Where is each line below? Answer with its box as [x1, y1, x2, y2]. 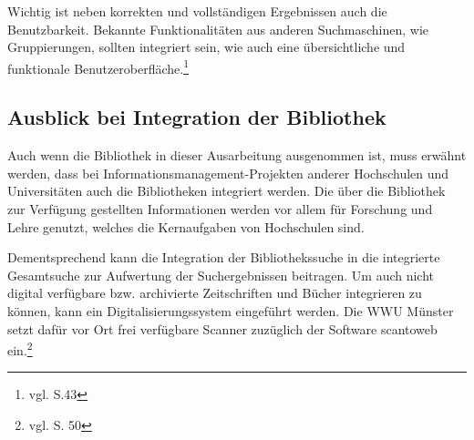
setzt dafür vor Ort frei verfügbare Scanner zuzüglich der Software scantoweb [7, 319, 438, 338]
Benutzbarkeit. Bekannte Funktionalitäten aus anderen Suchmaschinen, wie [7, 19, 429, 38]
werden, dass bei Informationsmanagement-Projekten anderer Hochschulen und [7, 163, 449, 182]
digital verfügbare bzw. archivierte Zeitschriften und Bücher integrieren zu [7, 283, 422, 302]
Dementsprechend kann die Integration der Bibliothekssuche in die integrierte [7, 248, 440, 267]
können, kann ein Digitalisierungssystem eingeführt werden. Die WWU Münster [7, 301, 454, 320]
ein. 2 [7, 338, 33, 359]
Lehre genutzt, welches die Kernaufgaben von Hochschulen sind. [7, 217, 365, 236]
